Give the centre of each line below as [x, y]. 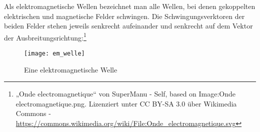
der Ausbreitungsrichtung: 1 [45, 36]
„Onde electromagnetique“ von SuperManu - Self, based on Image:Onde [126, 94]
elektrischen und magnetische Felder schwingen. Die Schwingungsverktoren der [124, 16]
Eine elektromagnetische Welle [71, 69]
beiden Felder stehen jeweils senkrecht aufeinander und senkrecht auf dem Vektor [128, 26]
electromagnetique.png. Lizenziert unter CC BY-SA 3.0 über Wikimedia [126, 103]
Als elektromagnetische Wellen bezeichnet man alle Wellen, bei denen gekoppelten [130, 6]
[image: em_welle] [54, 54]
